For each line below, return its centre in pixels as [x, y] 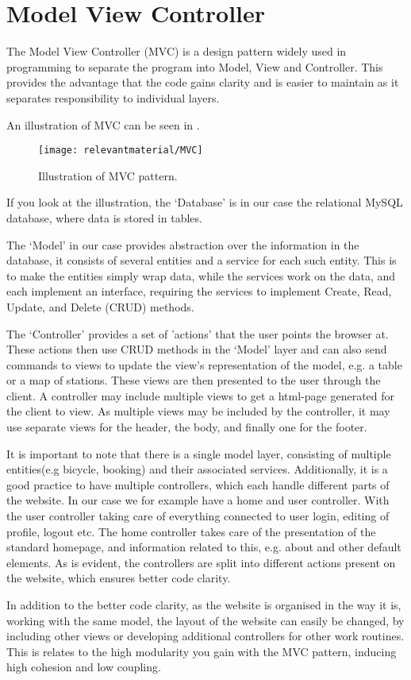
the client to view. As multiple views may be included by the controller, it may [198, 411]
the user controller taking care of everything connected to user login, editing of [198, 516]
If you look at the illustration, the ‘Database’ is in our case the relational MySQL [205, 202]
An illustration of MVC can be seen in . [103, 124]
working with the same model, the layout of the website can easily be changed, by [205, 620]
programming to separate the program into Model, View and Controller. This [195, 66]
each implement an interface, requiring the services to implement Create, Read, [199, 291]
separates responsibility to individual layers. [113, 97]
